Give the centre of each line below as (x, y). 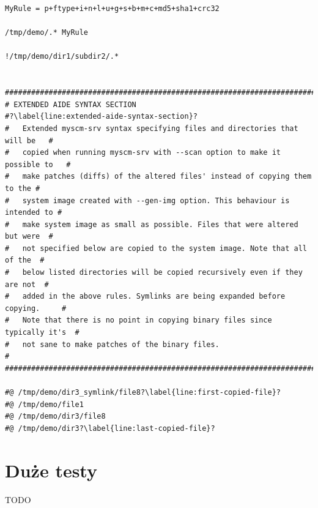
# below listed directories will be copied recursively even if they (154, 273)
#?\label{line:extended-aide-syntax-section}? (101, 117)
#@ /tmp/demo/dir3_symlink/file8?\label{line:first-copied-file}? (143, 392)
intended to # (34, 213)
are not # (27, 284)
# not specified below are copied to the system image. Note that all (156, 248)
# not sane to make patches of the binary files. (112, 344)
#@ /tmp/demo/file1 (44, 404)
